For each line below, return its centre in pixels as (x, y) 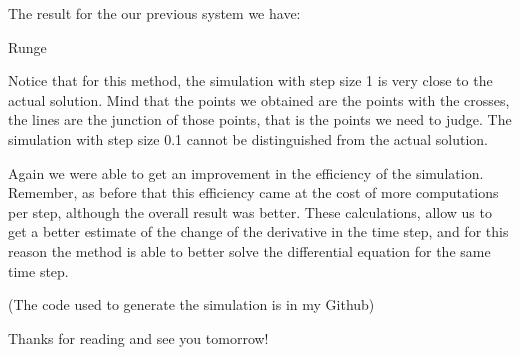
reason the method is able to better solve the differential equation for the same (249, 250)
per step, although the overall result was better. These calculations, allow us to (250, 211)
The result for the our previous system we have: (154, 13)
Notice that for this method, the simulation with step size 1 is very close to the (250, 80)
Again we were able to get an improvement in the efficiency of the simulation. (246, 172)
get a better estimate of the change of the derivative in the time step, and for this (258, 231)
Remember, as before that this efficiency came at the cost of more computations (253, 192)
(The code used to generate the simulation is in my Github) (191, 304)
